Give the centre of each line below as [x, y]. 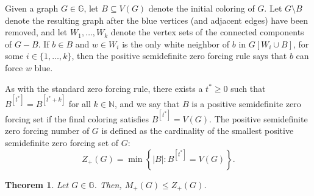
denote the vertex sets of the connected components [207, 32]
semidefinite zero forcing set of [62, 142]
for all [80, 103]
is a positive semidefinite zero [246, 103]
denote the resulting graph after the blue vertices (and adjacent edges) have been [156, 20]
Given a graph [32, 8]
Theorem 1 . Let [37, 184]
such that [248, 88]
